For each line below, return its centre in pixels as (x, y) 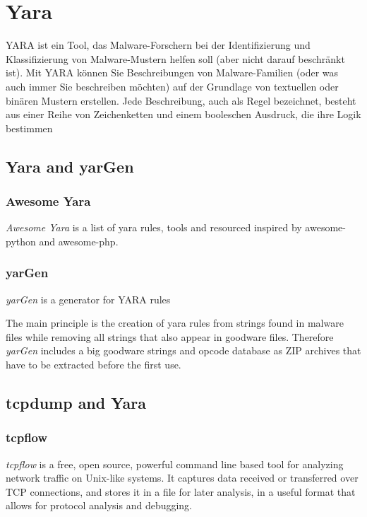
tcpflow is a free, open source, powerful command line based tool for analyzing (175, 464)
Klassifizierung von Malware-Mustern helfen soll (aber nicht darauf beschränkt (175, 58)
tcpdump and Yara (76, 403)
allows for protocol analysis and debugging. (99, 505)
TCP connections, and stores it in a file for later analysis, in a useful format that (181, 491)
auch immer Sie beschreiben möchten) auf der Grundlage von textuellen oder (172, 86)
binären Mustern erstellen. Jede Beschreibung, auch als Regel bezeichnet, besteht (181, 100)
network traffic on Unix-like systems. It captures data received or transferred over (182, 478)
